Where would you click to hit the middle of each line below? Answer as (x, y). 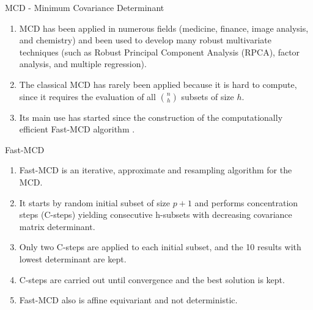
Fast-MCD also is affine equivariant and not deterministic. (128, 300)
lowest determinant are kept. (73, 258)
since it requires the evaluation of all (87, 96)
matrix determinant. (57, 226)
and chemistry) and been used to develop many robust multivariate (145, 40)
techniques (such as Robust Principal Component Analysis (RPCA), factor (160, 52)
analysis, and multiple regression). (83, 64)
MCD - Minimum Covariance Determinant (85, 7)
